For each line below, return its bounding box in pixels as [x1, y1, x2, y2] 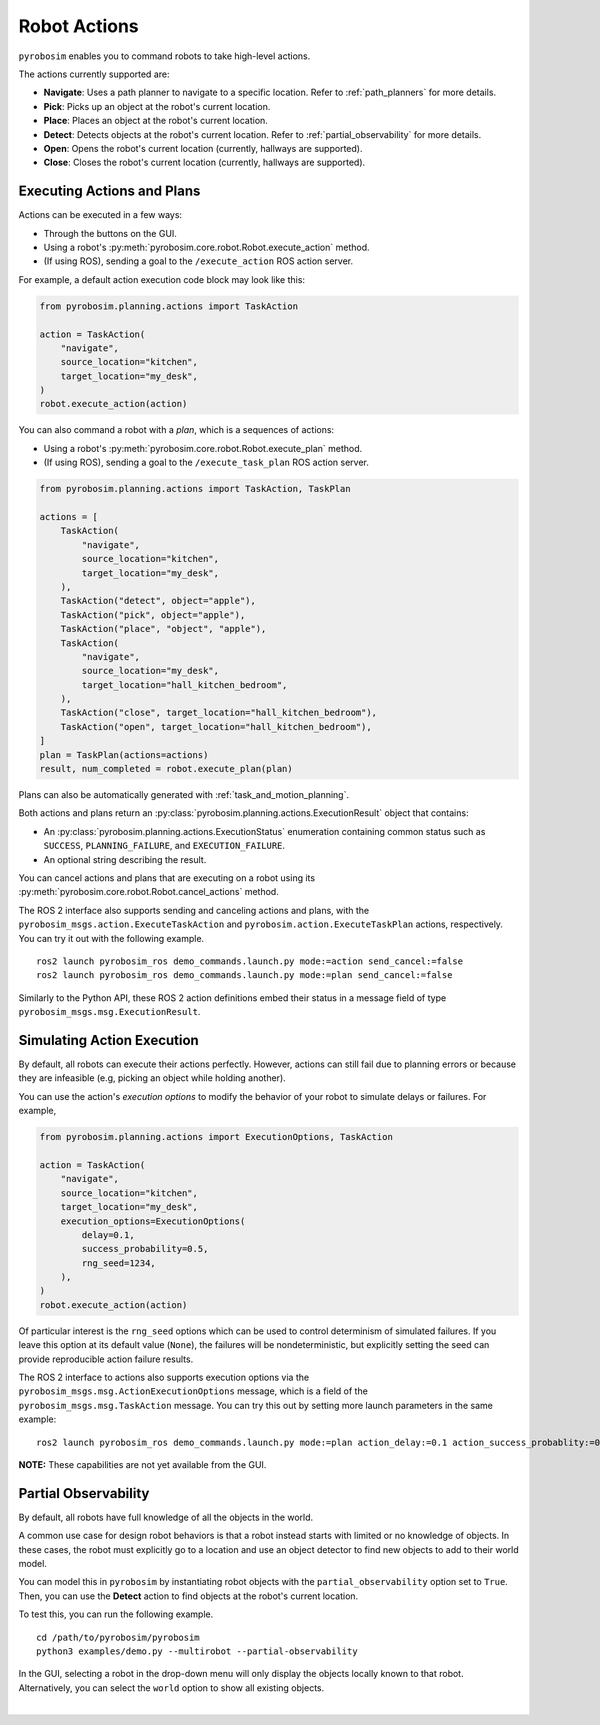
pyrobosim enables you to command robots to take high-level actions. [18, 50, 311, 62]
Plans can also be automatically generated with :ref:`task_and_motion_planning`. [18, 789, 350, 801]
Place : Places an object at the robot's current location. [43, 115, 269, 127]
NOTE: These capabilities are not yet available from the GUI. [18, 1458, 267, 1470]
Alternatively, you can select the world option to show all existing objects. [18, 1681, 325, 1694]
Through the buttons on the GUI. [43, 227, 177, 239]
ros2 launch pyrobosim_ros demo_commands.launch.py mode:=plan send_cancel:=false [36, 970, 453, 981]
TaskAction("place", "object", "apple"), [60, 623, 267, 635]
